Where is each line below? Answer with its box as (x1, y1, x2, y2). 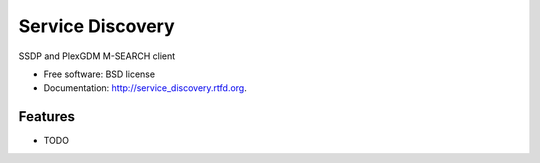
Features (18, 108, 75, 125)
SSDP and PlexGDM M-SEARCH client (18, 50, 176, 62)
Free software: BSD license (43, 68, 155, 80)
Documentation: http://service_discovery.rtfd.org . (43, 82, 247, 94)
